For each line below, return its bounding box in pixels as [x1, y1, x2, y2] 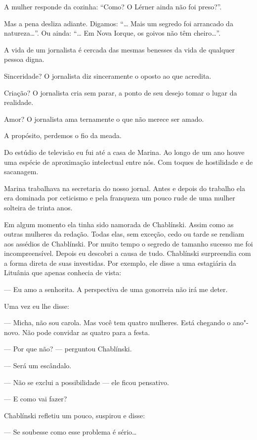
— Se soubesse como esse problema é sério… [4, 427, 137, 437]
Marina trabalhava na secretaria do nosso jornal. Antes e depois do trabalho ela [4, 183, 245, 193]
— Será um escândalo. [4, 360, 72, 371]
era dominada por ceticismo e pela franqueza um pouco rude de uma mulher [4, 193, 235, 203]
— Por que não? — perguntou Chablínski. [4, 343, 132, 354]
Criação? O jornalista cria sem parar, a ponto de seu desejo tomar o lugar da [4, 87, 237, 98]
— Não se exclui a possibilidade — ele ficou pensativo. [4, 377, 169, 387]
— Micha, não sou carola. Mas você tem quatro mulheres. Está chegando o [4, 317, 231, 328]
